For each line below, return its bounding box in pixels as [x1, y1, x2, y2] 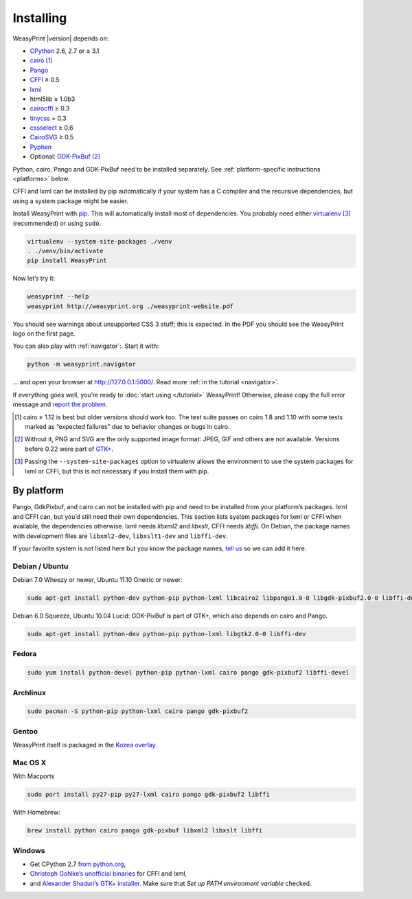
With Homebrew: [12, 808, 61, 817]
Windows [12, 845, 45, 855]
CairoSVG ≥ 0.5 [30, 133, 74, 141]
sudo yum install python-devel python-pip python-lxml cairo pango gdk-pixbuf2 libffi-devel [27, 669, 350, 677]
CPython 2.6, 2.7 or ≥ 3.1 [30, 47, 100, 55]
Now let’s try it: [12, 275, 55, 283]
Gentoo [12, 726, 38, 736]
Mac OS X [12, 758, 47, 767]
